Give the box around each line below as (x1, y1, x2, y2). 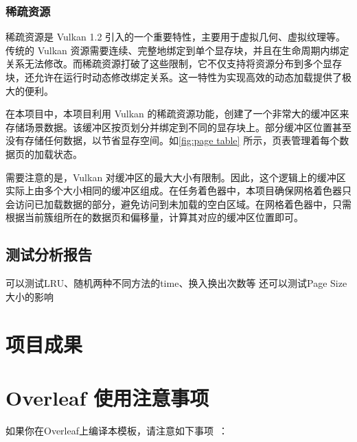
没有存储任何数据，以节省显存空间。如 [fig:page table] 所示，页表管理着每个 (5, 133, 340, 148)
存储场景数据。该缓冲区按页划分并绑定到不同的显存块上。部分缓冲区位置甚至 (5, 119, 352, 134)
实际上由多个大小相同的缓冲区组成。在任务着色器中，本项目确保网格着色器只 (5, 183, 352, 198)
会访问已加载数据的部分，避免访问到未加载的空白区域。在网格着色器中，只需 (5, 196, 352, 211)
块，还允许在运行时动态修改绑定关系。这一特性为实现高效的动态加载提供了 (5, 70, 342, 84)
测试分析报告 (5, 244, 92, 265)
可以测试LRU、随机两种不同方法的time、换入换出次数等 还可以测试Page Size (5, 276, 347, 290)
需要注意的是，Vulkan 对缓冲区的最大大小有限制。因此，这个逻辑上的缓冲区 (5, 170, 346, 184)
